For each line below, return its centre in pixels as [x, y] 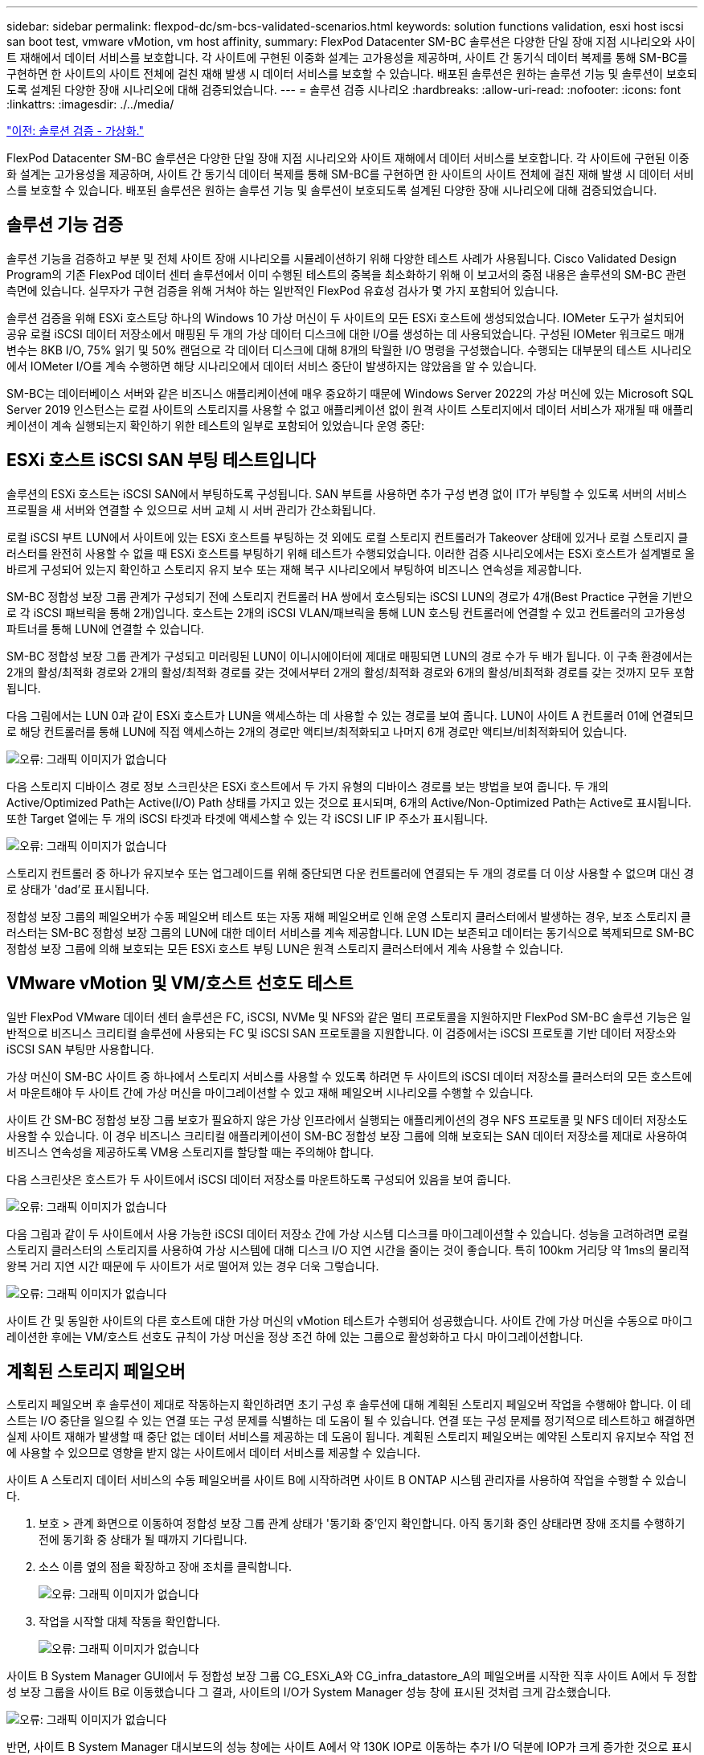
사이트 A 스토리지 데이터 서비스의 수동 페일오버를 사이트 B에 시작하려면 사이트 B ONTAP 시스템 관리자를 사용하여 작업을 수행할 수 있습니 [347, 1480]
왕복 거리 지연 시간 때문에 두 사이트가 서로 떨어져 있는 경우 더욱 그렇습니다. [193, 1266]
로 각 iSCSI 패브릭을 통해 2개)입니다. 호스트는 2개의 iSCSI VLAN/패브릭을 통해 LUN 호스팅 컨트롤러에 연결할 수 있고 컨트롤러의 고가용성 [346, 612]
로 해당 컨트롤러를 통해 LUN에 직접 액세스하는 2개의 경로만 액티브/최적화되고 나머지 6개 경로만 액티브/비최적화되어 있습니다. [317, 731]
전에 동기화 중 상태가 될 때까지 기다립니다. [143, 1540]
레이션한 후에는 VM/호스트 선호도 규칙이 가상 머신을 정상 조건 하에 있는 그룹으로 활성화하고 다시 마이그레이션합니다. [295, 1336]
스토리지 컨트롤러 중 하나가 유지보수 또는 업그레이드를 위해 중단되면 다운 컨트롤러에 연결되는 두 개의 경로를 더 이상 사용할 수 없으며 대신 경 [350, 873]
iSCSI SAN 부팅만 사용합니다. [80, 1049]
